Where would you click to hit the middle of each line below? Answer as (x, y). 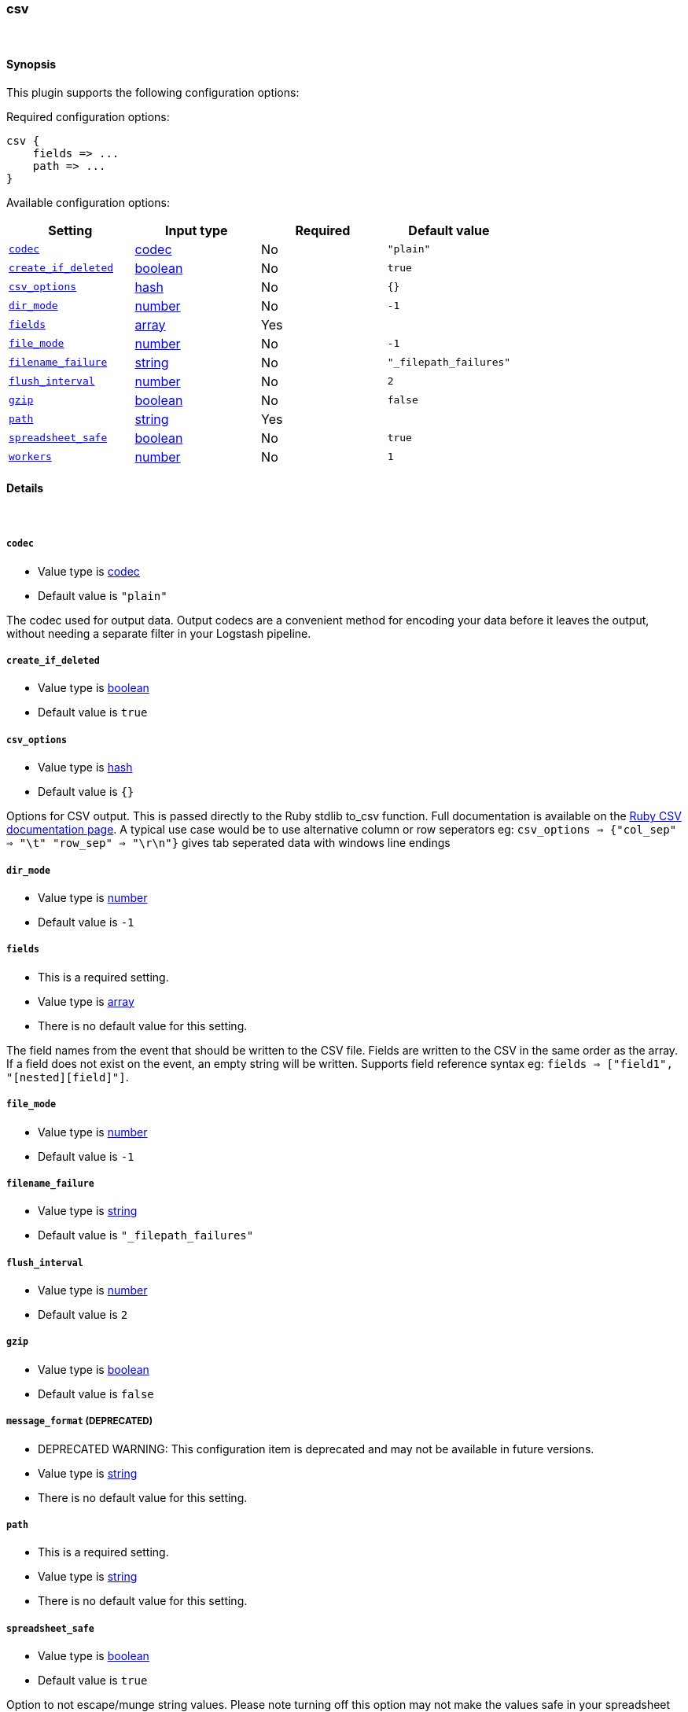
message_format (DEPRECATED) (80, 1421)
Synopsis (31, 64)
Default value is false (96, 1394)
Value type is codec (89, 571)
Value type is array (86, 1001)
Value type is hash (85, 768)
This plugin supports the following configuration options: (153, 92)
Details (25, 488)
